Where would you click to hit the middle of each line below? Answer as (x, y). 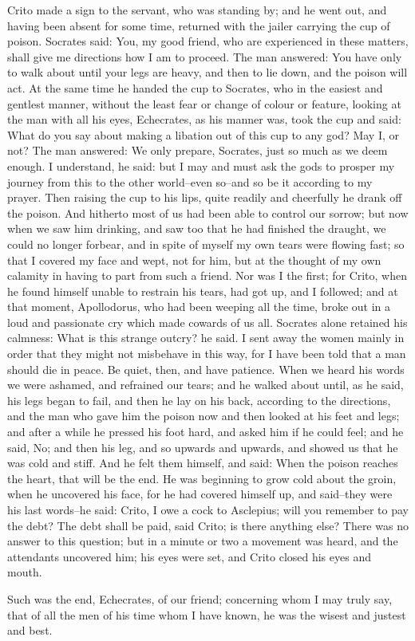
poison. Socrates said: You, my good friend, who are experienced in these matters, (208, 41)
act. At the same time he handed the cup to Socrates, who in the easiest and (195, 87)
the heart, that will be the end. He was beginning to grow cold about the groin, (202, 478)
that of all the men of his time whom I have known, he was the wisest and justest (207, 614)
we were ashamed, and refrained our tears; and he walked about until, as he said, (206, 385)
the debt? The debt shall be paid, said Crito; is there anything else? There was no (208, 525)
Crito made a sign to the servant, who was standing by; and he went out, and (197, 10)
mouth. (25, 572)
